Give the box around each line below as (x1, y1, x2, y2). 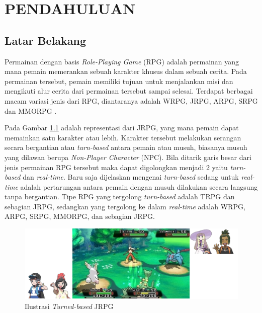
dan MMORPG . (5, 105, 57, 116)
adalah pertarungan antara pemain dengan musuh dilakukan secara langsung (20, 181, 258, 192)
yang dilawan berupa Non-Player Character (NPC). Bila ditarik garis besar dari (5, 151, 251, 162)
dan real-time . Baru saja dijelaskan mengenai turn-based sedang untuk (23, 172, 239, 182)
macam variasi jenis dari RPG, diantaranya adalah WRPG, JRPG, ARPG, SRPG (5, 95, 258, 106)
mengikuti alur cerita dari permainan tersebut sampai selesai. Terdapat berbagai (5, 86, 253, 96)
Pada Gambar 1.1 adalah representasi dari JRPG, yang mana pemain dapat (5, 122, 239, 133)
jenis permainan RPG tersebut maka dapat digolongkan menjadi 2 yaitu (5, 162, 228, 172)
